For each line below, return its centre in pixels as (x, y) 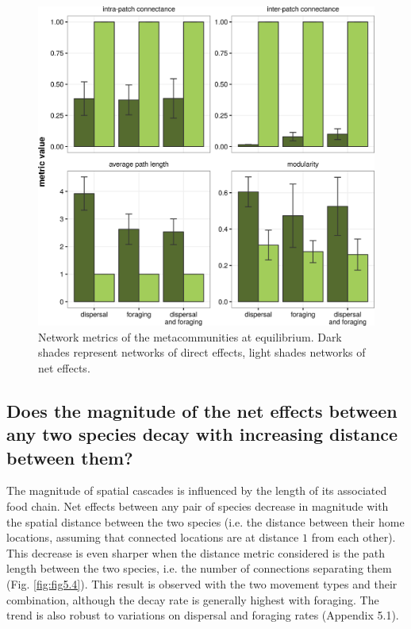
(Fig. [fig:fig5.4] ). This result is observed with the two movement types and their (202, 583)
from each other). (353, 537)
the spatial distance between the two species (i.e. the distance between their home (205, 521)
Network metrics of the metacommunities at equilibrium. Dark (190, 336)
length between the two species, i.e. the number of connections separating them (199, 568)
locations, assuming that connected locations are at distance (153, 537)
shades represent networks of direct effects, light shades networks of (202, 352)
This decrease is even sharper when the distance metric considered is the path (196, 552)
